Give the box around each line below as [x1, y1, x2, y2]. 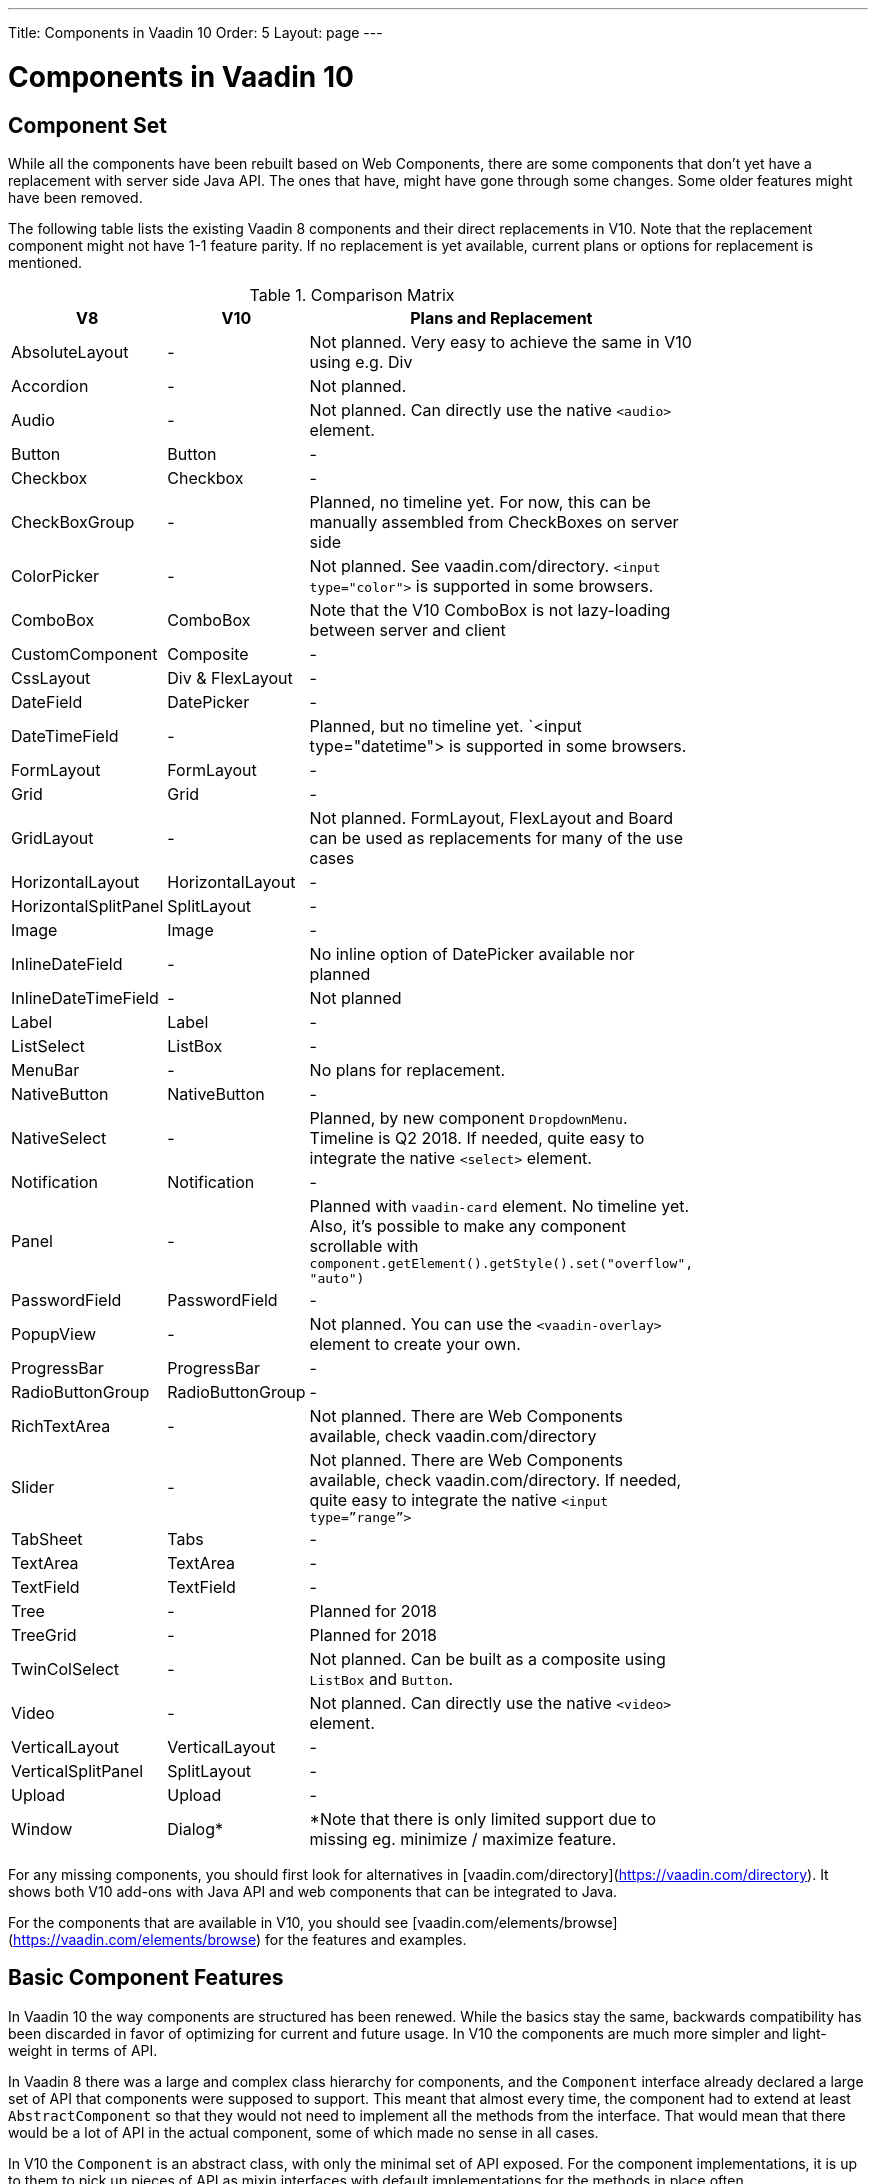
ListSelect [11, 1035, 85, 1056]
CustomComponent [11, 643, 158, 664]
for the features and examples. [265, 1930, 467, 1948]
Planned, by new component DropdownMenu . [309, 1107, 628, 1128]
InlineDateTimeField [11, 987, 159, 1008]
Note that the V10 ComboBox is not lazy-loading [309, 599, 671, 620]
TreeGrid [11, 1624, 77, 1645]
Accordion [11, 375, 89, 396]
